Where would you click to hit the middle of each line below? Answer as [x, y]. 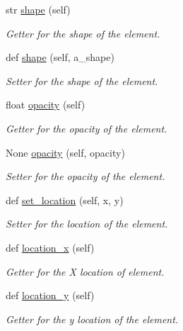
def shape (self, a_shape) [60, 57]
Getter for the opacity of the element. [87, 128]
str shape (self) [38, 9]
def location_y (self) [50, 295]
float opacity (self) [46, 105]
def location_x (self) [50, 247]
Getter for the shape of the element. [83, 33]
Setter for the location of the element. [87, 224]
